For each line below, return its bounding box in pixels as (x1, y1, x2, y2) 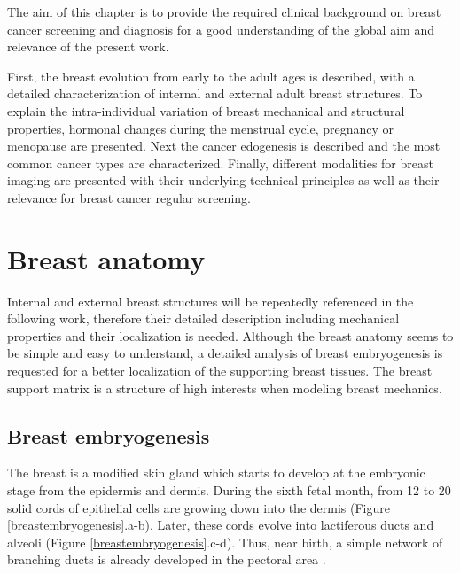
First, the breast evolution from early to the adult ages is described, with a (7, 66, 415, 85)
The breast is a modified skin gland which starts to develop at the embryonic (7, 463, 425, 482)
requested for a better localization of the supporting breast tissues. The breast (7, 361, 433, 380)
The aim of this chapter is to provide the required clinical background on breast (7, 3, 441, 20)
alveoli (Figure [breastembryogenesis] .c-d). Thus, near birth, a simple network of (7, 532, 443, 551)
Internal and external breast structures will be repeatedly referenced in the (7, 291, 414, 310)
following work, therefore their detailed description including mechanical (7, 309, 400, 328)
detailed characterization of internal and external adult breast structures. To (7, 84, 423, 103)
